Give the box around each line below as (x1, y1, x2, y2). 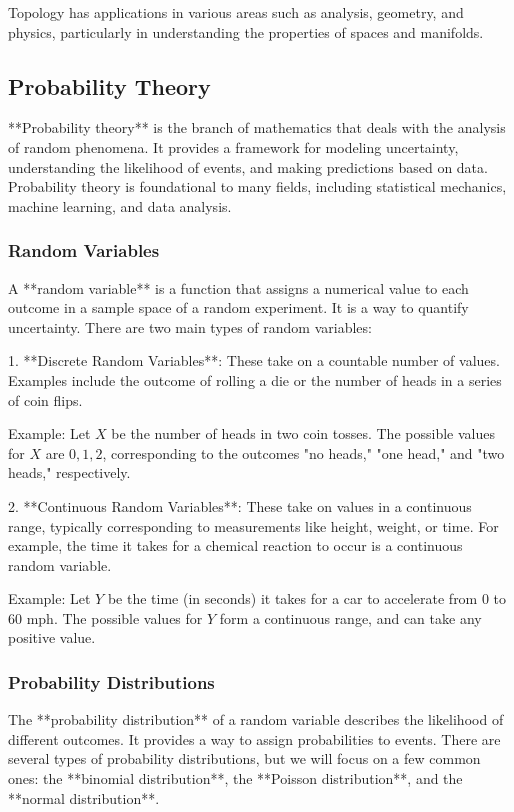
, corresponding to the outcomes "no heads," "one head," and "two (102, 442, 505, 463)
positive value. (8, 627, 96, 648)
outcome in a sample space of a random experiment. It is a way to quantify (8, 297, 469, 318)
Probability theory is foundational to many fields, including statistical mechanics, (8, 176, 507, 197)
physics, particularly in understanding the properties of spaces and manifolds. (8, 21, 484, 42)
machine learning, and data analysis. (8, 195, 232, 216)
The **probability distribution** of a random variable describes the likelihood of (8, 709, 504, 730)
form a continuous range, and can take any (219, 607, 482, 628)
